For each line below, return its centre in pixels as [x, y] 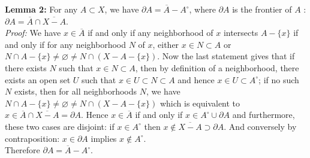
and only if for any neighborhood [65, 44]
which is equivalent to [200, 103]
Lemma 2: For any [41, 9]
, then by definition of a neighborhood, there [217, 67]
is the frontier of [262, 9]
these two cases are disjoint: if [60, 126]
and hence [196, 79]
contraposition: [32, 138]
